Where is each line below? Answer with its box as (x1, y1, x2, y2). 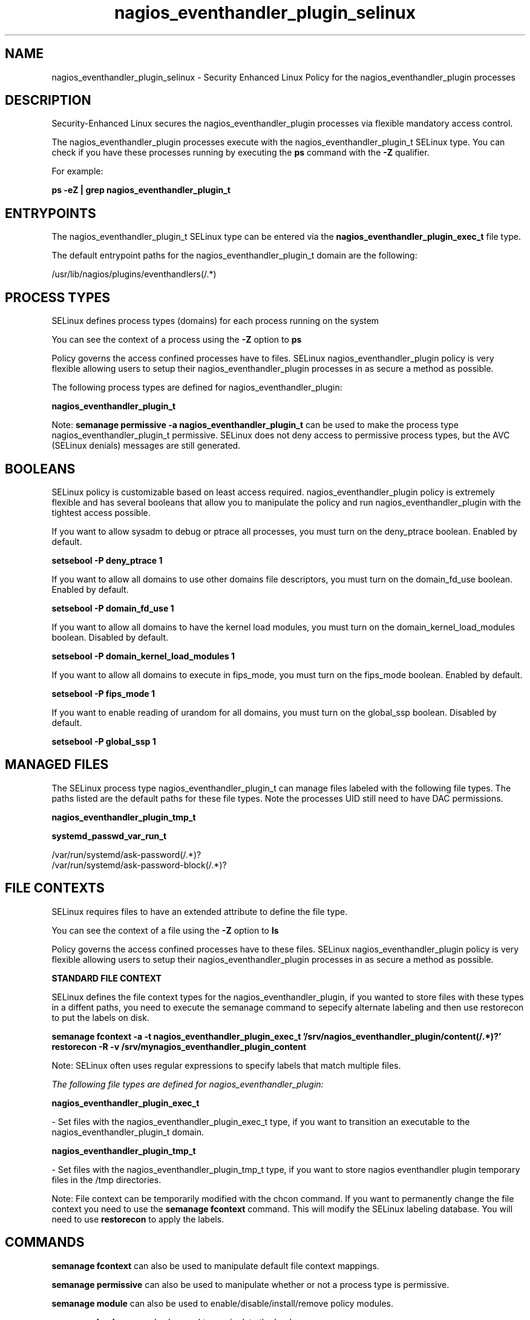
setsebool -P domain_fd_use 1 (51, 602, 174, 613)
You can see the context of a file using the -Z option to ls (51, 925, 279, 936)
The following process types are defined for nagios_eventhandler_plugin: (51, 382, 342, 393)
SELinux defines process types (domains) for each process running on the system (51, 315, 379, 326)
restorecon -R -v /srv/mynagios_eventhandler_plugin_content (51, 1041, 307, 1052)
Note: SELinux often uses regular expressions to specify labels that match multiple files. (51, 1060, 401, 1071)
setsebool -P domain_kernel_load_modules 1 (51, 650, 235, 661)
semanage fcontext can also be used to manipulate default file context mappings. (51, 1260, 379, 1271)
